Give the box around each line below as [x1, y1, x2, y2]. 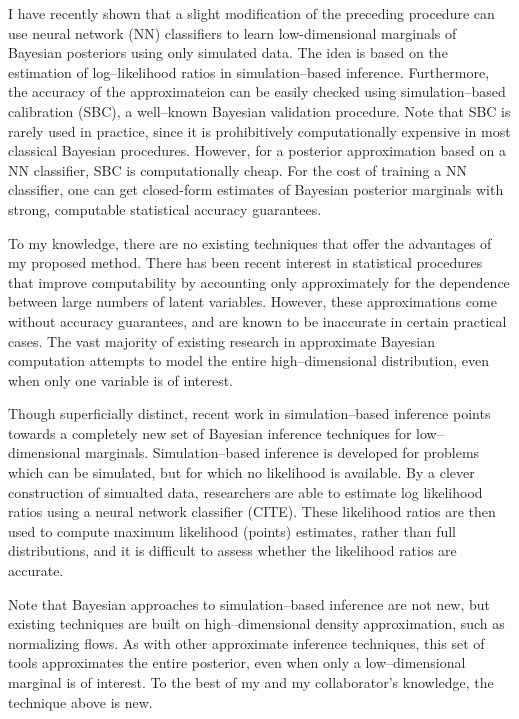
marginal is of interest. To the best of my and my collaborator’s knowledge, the [8, 672, 494, 692]
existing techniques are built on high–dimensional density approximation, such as [8, 613, 505, 634]
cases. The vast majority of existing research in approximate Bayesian [8, 330, 435, 351]
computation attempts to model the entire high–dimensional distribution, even [8, 350, 490, 371]
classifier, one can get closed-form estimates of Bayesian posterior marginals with [8, 179, 504, 200]
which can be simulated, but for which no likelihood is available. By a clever [8, 462, 475, 483]
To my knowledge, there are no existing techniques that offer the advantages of [8, 232, 492, 253]
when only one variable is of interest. [8, 369, 234, 390]
